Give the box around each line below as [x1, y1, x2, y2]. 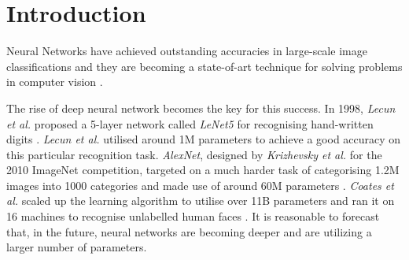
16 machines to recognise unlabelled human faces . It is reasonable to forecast [6, 208, 380, 225]
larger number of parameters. [6, 239, 147, 255]
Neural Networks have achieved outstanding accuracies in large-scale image [6, 43, 367, 59]
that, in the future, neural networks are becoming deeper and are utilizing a [6, 223, 372, 240]
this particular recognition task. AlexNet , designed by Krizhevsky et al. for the [6, 146, 382, 162]
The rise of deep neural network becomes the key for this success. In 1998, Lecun [6, 99, 396, 116]
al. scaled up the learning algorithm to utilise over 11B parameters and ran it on [6, 192, 395, 209]
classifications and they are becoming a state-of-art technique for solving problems [6, 58, 403, 74]
